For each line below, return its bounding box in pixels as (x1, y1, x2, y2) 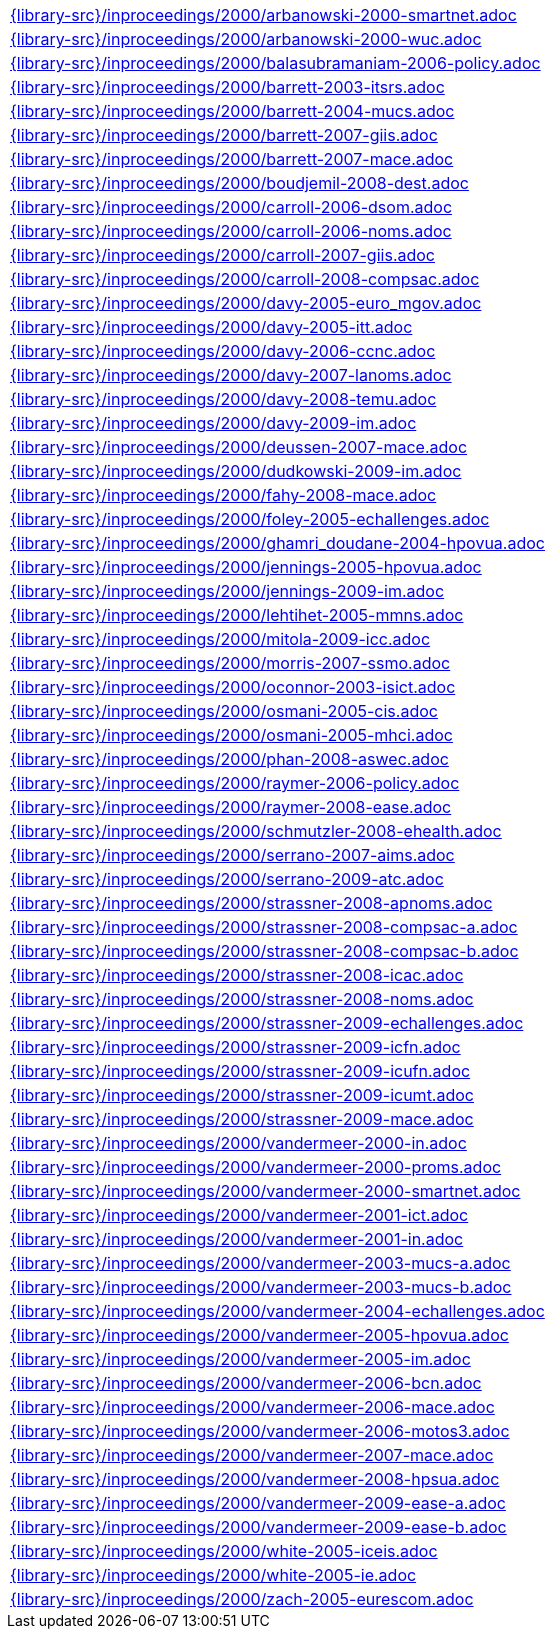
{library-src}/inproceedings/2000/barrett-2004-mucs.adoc (10, 101, 455, 121)
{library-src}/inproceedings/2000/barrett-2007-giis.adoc (10, 125, 438, 145)
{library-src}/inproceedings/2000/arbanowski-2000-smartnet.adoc (10, 5, 517, 25)
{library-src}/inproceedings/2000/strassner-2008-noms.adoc (10, 989, 474, 1009)
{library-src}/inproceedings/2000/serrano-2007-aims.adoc (10, 845, 455, 865)
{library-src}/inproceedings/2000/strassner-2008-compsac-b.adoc (10, 941, 519, 961)
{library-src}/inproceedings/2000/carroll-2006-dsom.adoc (10, 197, 453, 217)
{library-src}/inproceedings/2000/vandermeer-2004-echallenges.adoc (10, 1301, 545, 1321)
